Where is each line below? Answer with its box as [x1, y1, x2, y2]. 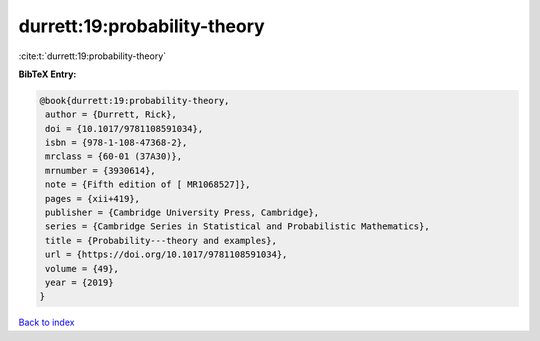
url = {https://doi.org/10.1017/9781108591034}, [45, 249, 288, 260]
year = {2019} [45, 277, 114, 288]
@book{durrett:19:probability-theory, [39, 95, 230, 106]
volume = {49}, [45, 263, 120, 274]
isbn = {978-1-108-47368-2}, [45, 137, 188, 149]
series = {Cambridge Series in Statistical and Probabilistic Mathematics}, [45, 221, 430, 232]
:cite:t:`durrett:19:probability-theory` [18, 50, 167, 62]
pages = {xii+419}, [45, 193, 140, 204]
